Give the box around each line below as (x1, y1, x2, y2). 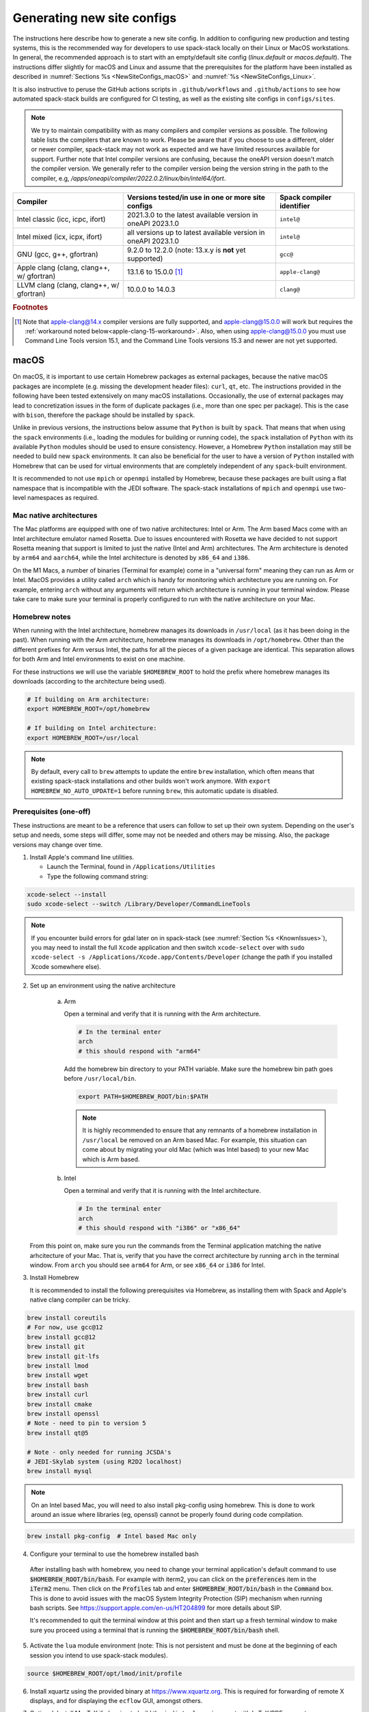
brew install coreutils (27, 1314, 107, 1322)
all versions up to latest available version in (126, 228, 265, 238)
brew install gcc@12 (27, 1333, 96, 1341)
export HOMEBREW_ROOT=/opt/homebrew (27, 705, 150, 713)
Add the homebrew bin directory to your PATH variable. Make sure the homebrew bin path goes (64, 1065, 333, 1073)
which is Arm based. (82, 1155, 140, 1163)
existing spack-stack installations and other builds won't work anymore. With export (31, 777, 271, 785)
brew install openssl (27, 1409, 100, 1418)
